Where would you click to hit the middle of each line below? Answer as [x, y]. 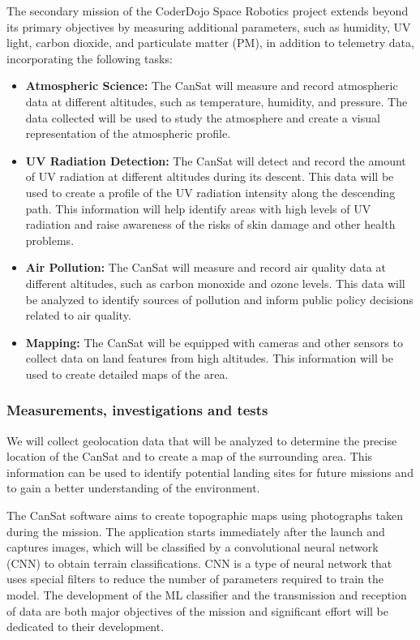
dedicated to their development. [86, 627]
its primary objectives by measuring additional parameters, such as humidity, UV [209, 26]
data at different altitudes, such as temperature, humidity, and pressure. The [216, 101]
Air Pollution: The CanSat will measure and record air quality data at [206, 267]
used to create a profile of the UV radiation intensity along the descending [210, 192]
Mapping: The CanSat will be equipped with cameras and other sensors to [214, 342]
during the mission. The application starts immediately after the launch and [196, 531]
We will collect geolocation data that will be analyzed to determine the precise [202, 440]
